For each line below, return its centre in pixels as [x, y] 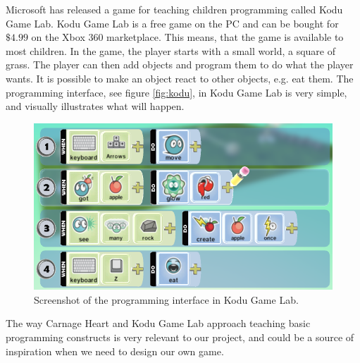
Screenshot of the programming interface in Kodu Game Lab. [166, 299]
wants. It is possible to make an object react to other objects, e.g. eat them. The [180, 78]
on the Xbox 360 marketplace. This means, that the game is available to [187, 37]
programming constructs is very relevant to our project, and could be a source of [180, 337]
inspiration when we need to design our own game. [115, 351]
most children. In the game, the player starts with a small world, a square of [170, 50]
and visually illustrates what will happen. [95, 106]
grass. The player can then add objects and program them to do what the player [180, 64]
